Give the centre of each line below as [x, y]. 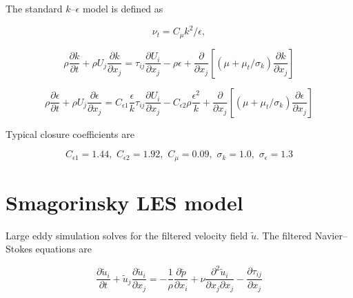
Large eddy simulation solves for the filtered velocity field [127, 235]
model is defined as [123, 8]
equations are [64, 249]
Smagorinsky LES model [124, 202]
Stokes [19, 249]
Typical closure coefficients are [70, 133]
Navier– [331, 235]
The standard [34, 8]
